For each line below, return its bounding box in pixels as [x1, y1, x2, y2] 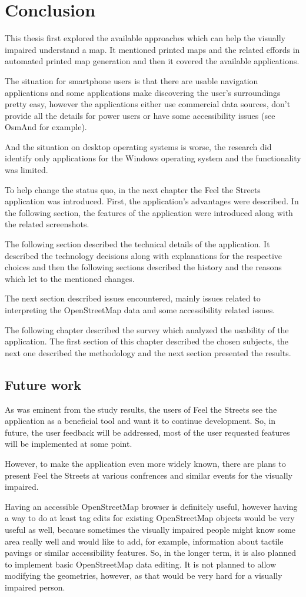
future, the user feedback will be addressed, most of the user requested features [5, 426, 290, 438]
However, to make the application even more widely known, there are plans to [5, 457, 286, 469]
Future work [5, 375, 82, 393]
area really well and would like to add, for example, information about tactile [5, 535, 284, 547]
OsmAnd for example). [5, 121, 87, 133]
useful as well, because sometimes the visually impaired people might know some [5, 523, 296, 535]
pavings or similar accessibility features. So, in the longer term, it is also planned [5, 546, 297, 559]
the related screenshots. [5, 218, 89, 230]
